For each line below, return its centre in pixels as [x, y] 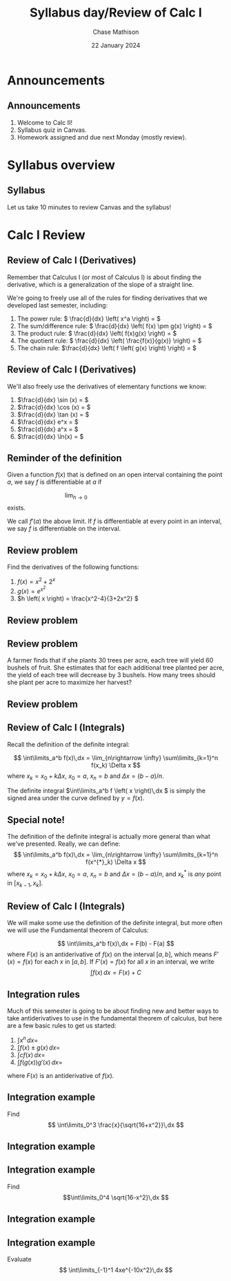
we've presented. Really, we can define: [64, 844]
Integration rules [44, 994]
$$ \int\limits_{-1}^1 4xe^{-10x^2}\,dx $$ [116, 1270]
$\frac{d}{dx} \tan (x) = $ [53, 414]
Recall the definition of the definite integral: [68, 744]
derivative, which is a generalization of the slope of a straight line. [101, 284]
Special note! [36, 820]
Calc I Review [46, 235]
